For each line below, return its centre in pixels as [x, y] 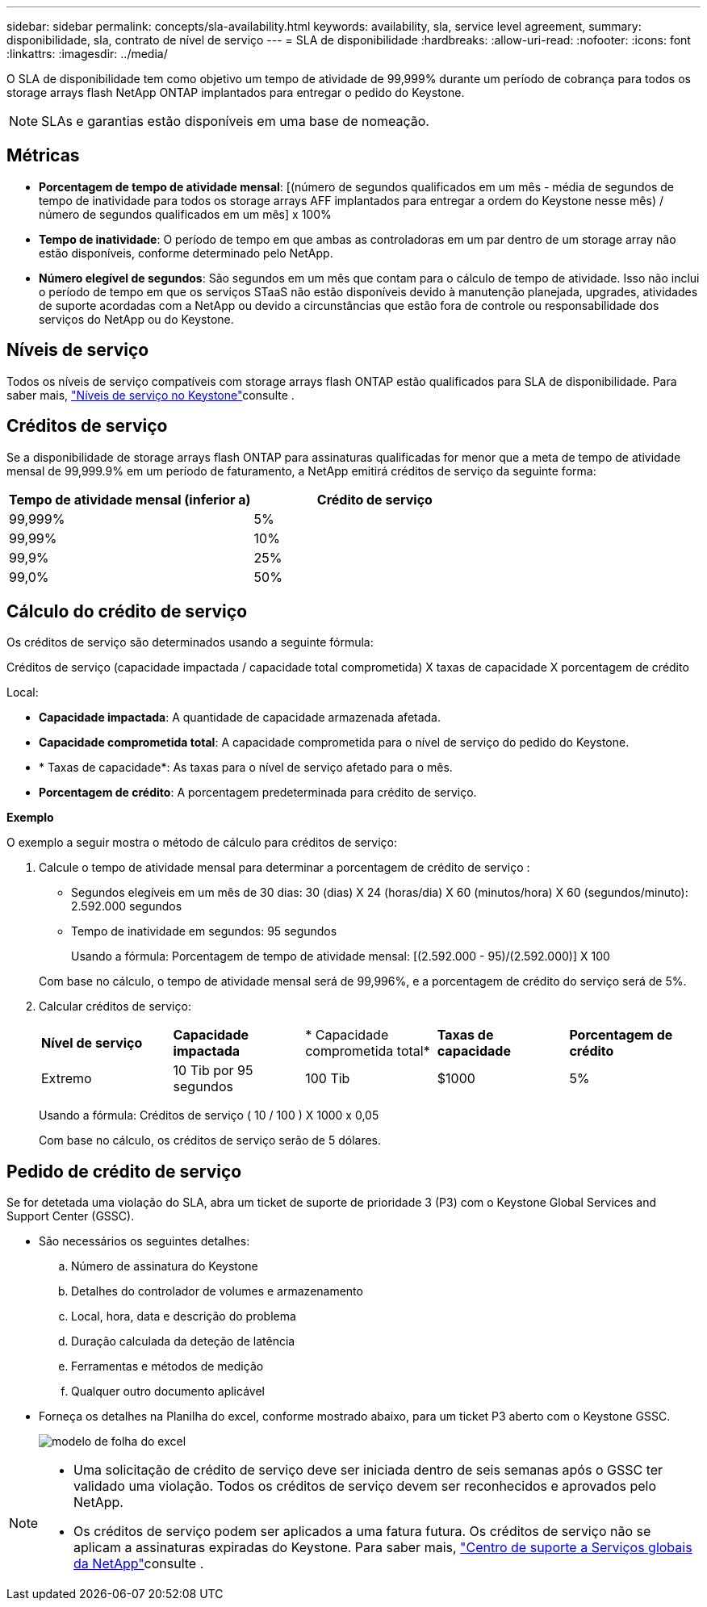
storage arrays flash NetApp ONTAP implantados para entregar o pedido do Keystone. [236, 92]
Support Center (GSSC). [71, 1216]
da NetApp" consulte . [139, 1564]
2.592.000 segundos [127, 906]
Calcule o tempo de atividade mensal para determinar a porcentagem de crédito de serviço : [284, 868]
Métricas [43, 156]
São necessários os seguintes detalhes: [144, 1241]
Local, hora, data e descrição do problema [184, 1316]
